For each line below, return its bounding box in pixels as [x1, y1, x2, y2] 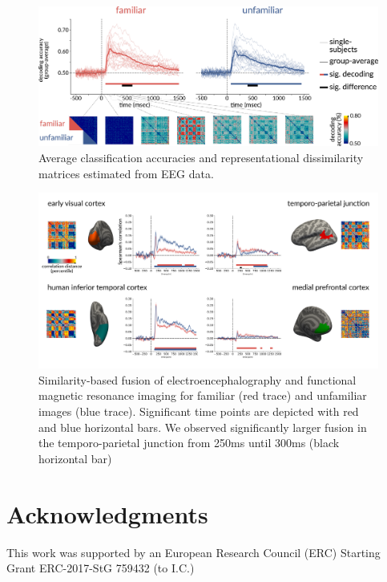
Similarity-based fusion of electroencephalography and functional [38, 371, 357, 388]
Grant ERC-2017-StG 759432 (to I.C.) [6, 560, 195, 576]
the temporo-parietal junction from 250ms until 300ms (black [38, 434, 340, 451]
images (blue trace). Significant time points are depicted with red [38, 403, 359, 420]
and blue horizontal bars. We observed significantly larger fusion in [38, 418, 367, 435]
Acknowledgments [6, 497, 208, 530]
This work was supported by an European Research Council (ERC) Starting [6, 543, 381, 560]
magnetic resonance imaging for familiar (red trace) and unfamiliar [38, 387, 367, 404]
